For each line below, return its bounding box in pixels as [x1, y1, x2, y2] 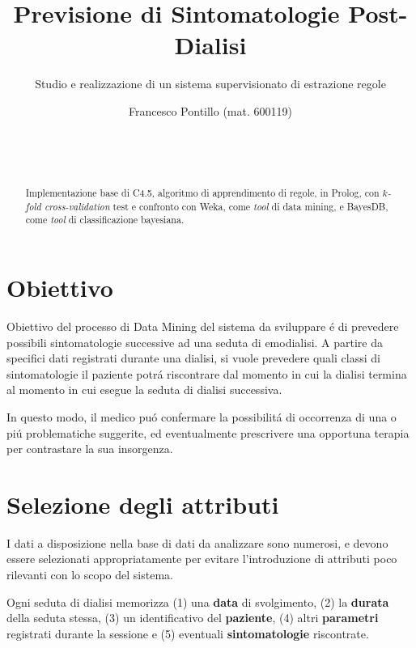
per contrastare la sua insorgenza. [6, 440, 173, 457]
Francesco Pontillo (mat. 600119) [129, 102, 292, 119]
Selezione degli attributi [6, 487, 279, 520]
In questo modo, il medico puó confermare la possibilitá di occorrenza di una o [6, 408, 397, 425]
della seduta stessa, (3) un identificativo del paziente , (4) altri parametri [6, 609, 379, 626]
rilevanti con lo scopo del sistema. [6, 566, 173, 583]
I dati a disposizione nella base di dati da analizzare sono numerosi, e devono [6, 534, 388, 551]
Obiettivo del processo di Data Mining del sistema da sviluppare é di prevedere [6, 317, 399, 334]
